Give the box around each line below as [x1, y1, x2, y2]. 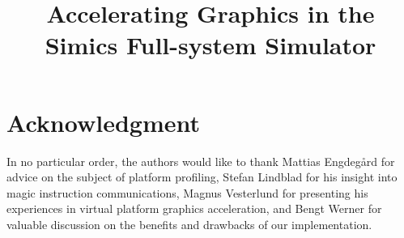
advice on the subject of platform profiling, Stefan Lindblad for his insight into [6, 168, 398, 185]
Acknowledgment [6, 105, 200, 138]
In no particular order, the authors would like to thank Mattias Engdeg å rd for [6, 152, 395, 169]
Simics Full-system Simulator [45, 28, 376, 62]
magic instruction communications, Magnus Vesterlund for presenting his [6, 184, 368, 201]
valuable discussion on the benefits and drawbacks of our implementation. [6, 215, 372, 232]
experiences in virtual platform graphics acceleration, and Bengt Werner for [6, 200, 382, 217]
